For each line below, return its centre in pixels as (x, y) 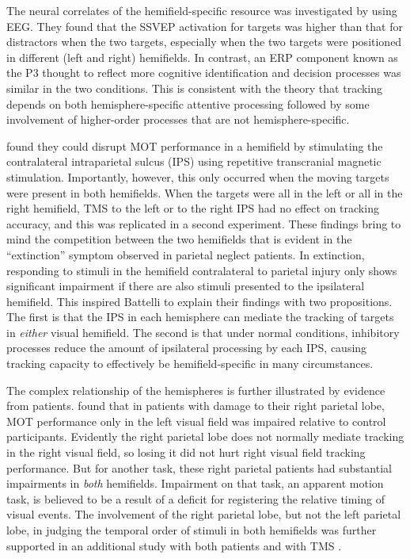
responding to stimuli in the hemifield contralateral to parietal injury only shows (202, 270)
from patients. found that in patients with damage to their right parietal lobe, (196, 406)
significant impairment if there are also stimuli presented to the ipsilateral (186, 286)
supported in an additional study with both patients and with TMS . (174, 545)
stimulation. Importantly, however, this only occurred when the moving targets (198, 176)
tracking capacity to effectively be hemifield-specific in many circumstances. (190, 364)
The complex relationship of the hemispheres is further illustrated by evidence (196, 390)
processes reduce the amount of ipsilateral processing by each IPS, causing (187, 348)
